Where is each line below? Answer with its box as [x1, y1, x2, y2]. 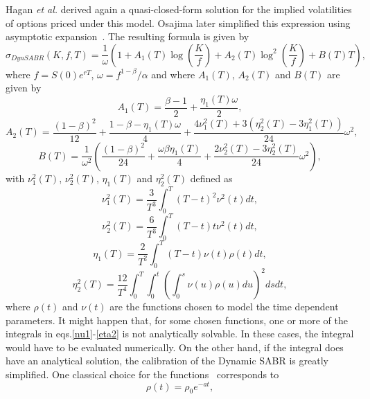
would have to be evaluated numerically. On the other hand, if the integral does [6, 339, 344, 354]
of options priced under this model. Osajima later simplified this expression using [6, 15, 351, 30]
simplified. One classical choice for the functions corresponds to [6, 366, 279, 381]
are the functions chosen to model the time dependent [109, 299, 339, 314]
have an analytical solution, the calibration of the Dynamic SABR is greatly [6, 353, 328, 368]
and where [151, 66, 195, 81]
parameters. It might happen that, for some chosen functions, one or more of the [6, 312, 348, 327]
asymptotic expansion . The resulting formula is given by [6, 29, 249, 44]
